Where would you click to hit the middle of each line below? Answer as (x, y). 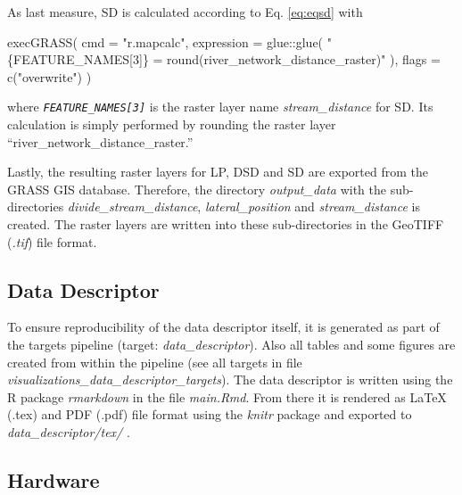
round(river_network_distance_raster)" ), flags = (304, 59)
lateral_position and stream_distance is (312, 206)
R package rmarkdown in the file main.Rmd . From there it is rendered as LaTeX (227, 396)
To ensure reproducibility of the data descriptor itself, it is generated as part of (223, 327)
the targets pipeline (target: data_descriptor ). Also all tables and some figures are (231, 344)
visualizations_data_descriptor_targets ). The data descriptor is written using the (230, 379)
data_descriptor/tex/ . (69, 431)
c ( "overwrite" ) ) (49, 76)
